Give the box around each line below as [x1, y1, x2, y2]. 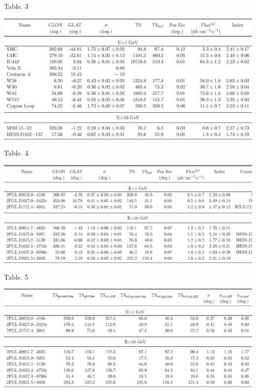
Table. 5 [4, 271, 29, 282]
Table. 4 [4, 148, 29, 158]
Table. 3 [4, 1, 29, 11]
